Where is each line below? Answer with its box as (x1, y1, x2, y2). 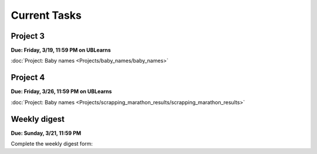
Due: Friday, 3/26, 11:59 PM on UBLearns (11, 88, 112, 95)
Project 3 (11, 31, 45, 41)
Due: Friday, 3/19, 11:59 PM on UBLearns (11, 47, 111, 54)
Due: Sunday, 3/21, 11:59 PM (11, 129, 82, 136)
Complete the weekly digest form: (11, 141, 93, 148)
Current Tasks (11, 9, 82, 22)
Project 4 (11, 73, 45, 83)
